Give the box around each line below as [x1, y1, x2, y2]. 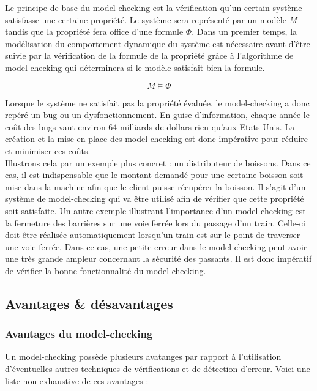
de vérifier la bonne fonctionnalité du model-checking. [5, 264, 206, 277]
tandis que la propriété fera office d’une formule [5, 25, 184, 38]
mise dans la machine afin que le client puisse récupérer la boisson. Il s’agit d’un [5, 180, 306, 193]
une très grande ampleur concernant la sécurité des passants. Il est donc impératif [5, 252, 312, 265]
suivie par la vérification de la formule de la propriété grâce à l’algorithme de [5, 49, 294, 62]
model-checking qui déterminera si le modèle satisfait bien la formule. [5, 61, 265, 73]
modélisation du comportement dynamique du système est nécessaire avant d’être [5, 37, 310, 50]
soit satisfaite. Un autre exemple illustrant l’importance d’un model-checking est [5, 204, 306, 217]
